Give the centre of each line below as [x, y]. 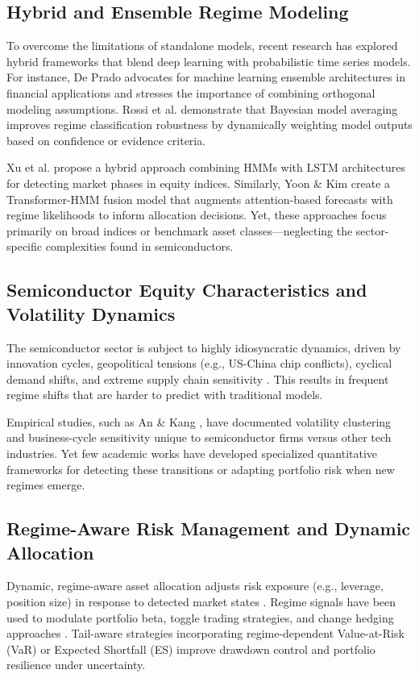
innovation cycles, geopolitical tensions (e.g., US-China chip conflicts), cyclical [199, 363]
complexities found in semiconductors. [139, 246]
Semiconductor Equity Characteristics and [187, 290]
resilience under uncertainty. [76, 665]
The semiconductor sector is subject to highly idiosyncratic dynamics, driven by [204, 347]
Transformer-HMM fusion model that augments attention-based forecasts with [200, 199]
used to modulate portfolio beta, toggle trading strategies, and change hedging [200, 617]
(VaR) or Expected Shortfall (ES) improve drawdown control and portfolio [191, 649]
